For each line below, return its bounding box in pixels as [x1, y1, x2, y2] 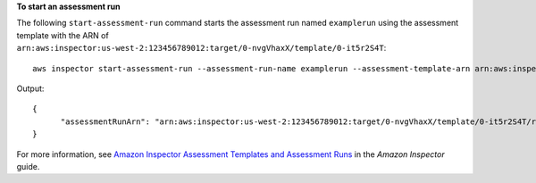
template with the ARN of [16, 29, 109, 40]
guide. [16, 161, 40, 171]
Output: [16, 83, 45, 94]
